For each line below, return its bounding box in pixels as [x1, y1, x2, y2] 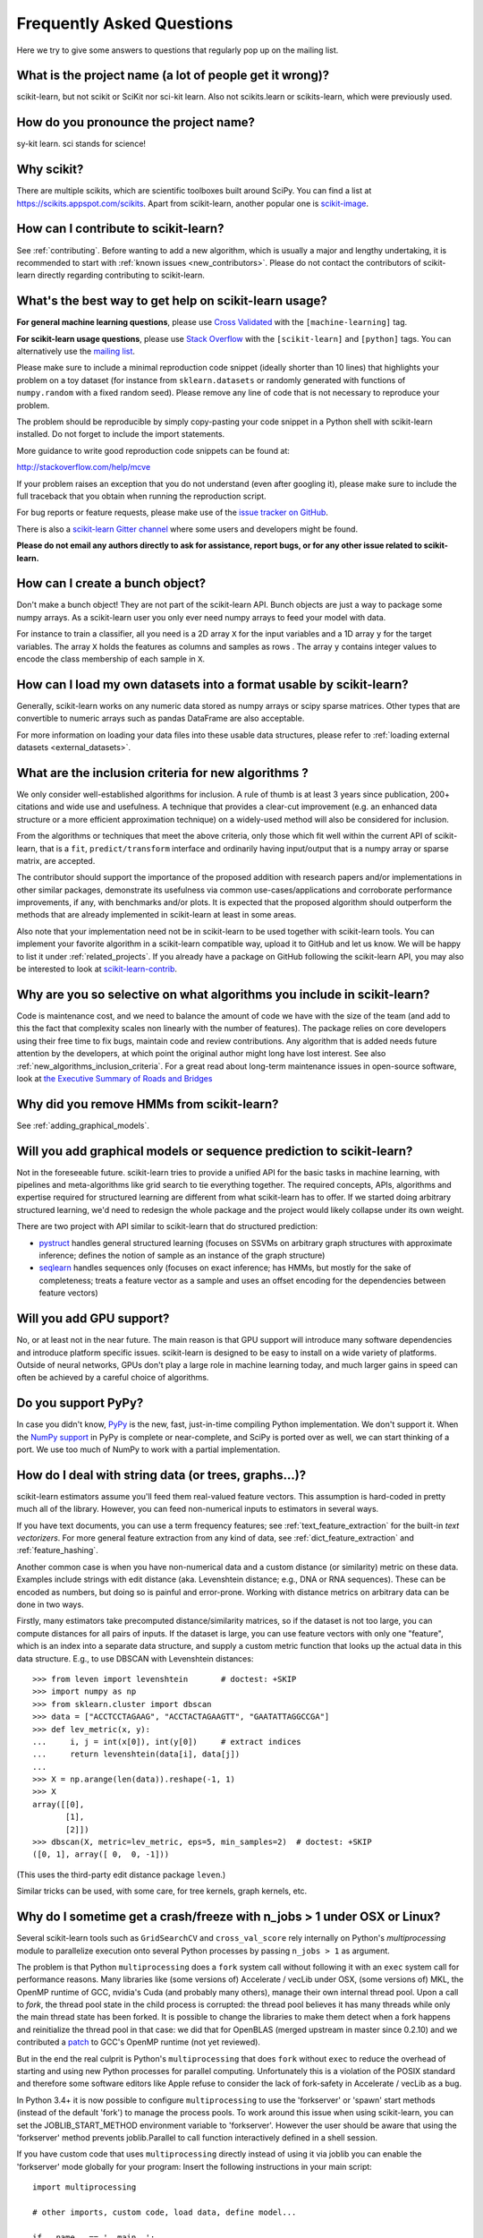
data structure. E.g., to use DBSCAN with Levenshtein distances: [16, 1653, 254, 1664]
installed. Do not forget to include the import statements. [16, 429, 225, 440]
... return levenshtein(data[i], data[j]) [32, 1749, 241, 1759]
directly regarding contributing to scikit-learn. [37, 269, 206, 281]
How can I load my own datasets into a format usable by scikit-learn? [16, 677, 409, 692]
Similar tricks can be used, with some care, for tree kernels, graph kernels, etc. [16, 1885, 308, 1897]
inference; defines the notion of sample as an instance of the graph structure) [38, 1250, 326, 1261]
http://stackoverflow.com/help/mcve [16, 462, 151, 473]
